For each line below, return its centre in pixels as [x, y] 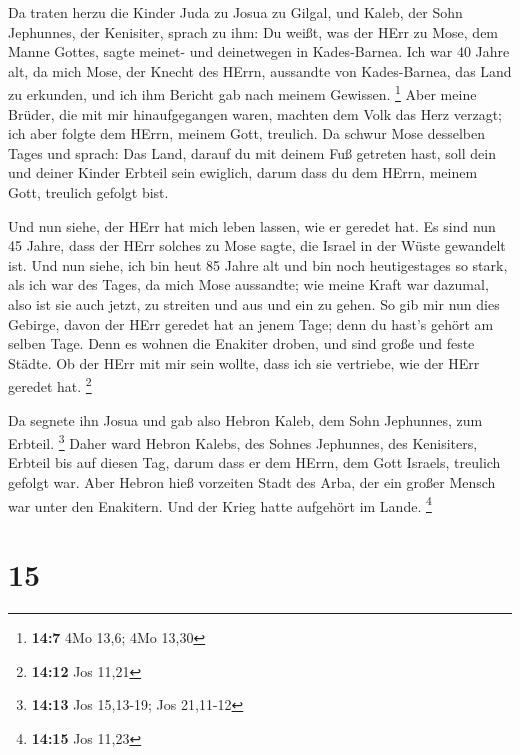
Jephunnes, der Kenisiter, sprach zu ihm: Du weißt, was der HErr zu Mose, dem [253, 31]
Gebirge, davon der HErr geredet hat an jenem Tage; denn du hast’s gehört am [251, 323]
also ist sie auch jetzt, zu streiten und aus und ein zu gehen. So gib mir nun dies [254, 303]
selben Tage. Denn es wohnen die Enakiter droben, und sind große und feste [241, 343]
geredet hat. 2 [50, 384]
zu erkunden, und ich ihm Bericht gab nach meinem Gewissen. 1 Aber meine [242, 93]
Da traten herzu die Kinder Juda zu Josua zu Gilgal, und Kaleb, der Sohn [235, 12]
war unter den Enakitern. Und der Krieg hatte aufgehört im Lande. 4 [220, 504]
